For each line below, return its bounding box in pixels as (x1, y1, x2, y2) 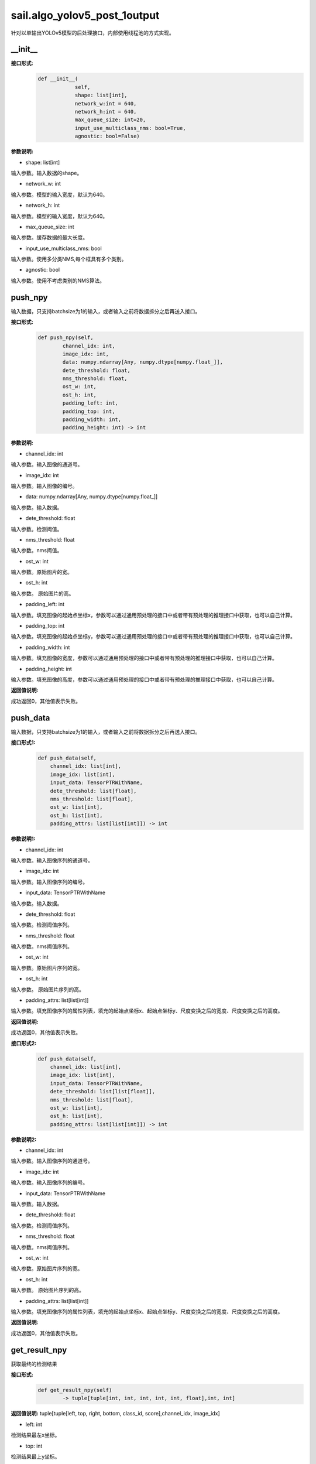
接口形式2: (11, 1039, 37, 1046)
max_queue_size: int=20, (74, 117, 146, 123)
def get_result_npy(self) (37, 1387, 112, 1393)
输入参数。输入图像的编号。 (11, 482, 78, 489)
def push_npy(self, (37, 334, 94, 341)
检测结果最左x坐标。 (11, 1432, 60, 1439)
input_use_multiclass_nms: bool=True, (74, 125, 187, 131)
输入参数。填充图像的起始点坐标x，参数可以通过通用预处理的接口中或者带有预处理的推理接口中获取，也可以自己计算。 (11, 611, 296, 618)
